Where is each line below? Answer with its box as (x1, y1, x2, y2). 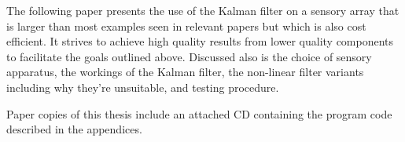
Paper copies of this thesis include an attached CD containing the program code (6, 105, 392, 122)
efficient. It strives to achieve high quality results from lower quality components (6, 33, 394, 49)
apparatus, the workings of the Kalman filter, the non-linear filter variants (6, 64, 364, 80)
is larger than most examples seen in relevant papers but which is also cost (6, 17, 366, 34)
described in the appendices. (6, 121, 142, 137)
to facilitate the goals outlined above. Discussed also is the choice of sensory (6, 48, 372, 64)
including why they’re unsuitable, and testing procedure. (6, 78, 279, 95)
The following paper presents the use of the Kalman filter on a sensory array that (6, 2, 399, 18)
